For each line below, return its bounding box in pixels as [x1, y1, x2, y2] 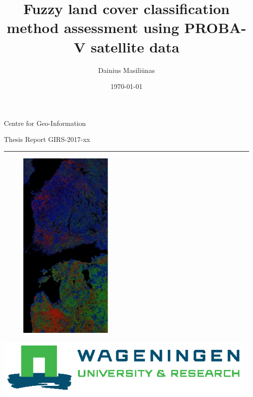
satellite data [90, 36, 180, 56]
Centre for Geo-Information [4, 118, 86, 128]
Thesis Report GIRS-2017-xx [4, 134, 90, 144]
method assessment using [6, 17, 180, 37]
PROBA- [184, 17, 247, 37]
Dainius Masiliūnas [98, 65, 155, 75]
